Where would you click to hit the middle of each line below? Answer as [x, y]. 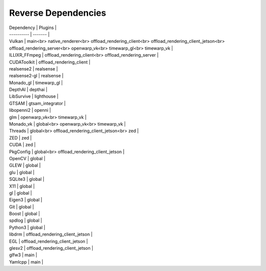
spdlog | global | [26, 220]
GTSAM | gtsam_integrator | [37, 103]
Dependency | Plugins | [33, 28]
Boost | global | [25, 214]
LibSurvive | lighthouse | [34, 97]
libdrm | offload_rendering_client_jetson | [51, 235]
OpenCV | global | [27, 158]
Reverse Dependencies [58, 13]
